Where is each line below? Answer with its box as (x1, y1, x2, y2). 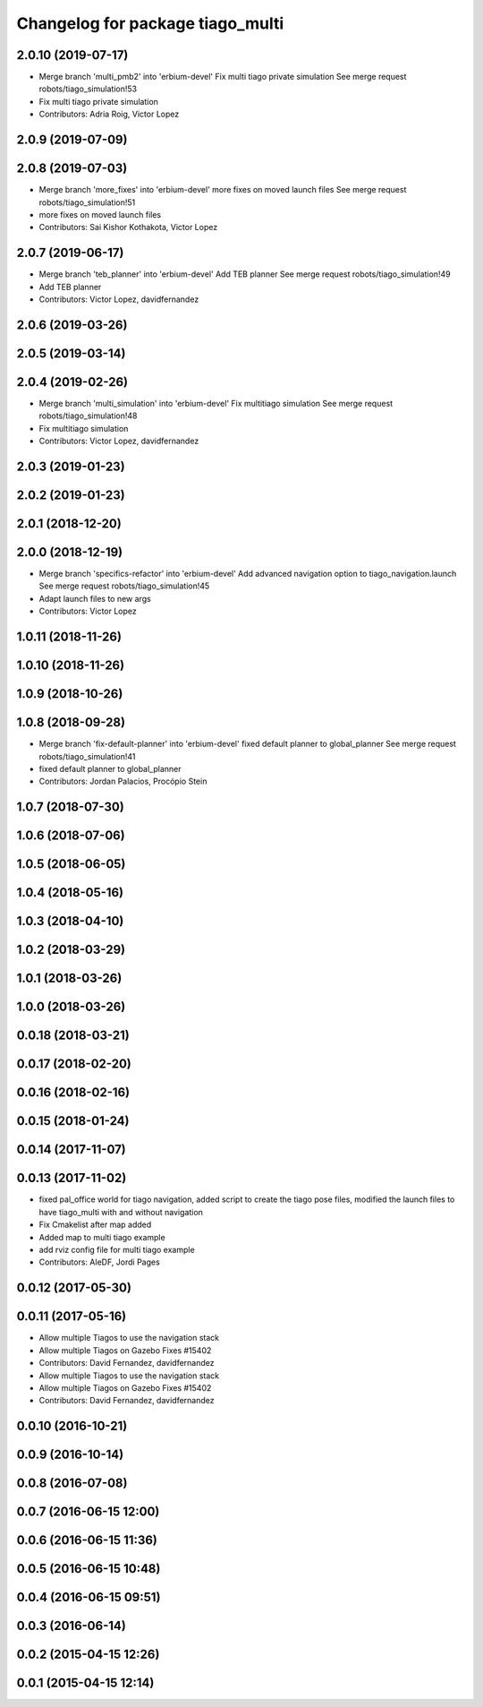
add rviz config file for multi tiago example (38, 1245, 196, 1256)
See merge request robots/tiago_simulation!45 (38, 580, 210, 591)
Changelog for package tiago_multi (16, 13, 284, 33)
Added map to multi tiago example (38, 1231, 165, 1242)
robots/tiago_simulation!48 (38, 410, 138, 421)
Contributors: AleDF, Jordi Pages (38, 1257, 160, 1267)
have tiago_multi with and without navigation (38, 1206, 203, 1217)
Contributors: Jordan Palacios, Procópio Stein (38, 776, 208, 787)
